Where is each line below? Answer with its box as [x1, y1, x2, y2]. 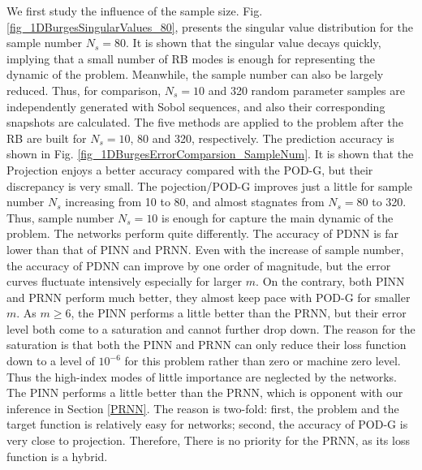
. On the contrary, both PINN [256, 273, 405, 290]
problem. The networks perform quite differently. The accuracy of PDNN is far [6, 225, 399, 242]
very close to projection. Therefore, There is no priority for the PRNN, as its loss [6, 432, 410, 449]
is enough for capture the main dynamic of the [161, 209, 394, 226]
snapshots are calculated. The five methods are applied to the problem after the [6, 114, 403, 131]
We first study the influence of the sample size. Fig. [6, 2, 263, 19]
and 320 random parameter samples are [208, 81, 405, 98]
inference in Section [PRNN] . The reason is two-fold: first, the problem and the [6, 399, 399, 416]
